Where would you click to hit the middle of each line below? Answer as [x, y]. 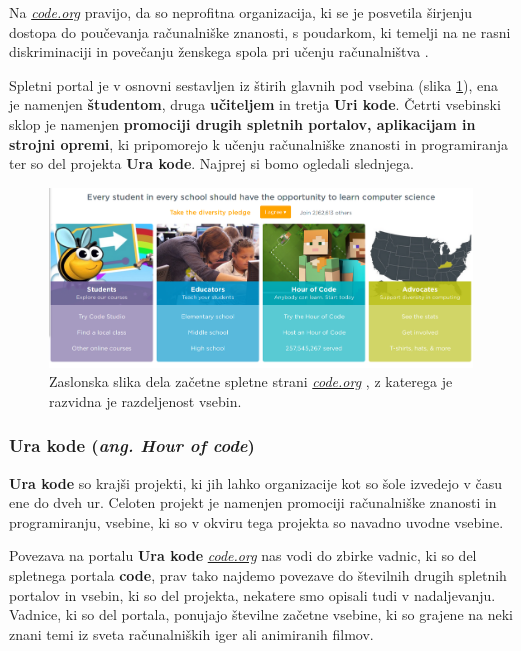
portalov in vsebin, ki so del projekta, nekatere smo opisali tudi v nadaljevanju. [252, 594]
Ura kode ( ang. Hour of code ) [132, 445]
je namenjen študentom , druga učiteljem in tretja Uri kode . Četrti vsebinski [255, 104]
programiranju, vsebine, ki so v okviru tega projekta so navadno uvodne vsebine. [256, 521]
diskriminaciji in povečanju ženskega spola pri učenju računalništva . [219, 51]
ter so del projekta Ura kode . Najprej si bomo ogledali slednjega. [211, 163]
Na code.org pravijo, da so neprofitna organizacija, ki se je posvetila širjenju [241, 12]
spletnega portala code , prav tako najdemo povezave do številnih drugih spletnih [258, 575]
